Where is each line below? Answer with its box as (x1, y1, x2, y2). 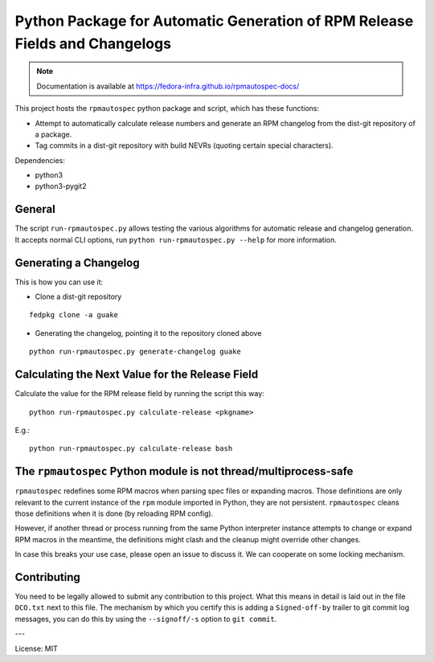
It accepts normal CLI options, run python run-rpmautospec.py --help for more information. (14, 235, 337, 244)
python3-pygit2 (35, 182, 87, 191)
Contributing (14, 570, 80, 584)
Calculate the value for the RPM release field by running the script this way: (14, 389, 264, 398)
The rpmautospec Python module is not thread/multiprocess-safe (14, 464, 354, 478)
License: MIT (14, 644, 58, 653)
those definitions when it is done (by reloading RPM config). (14, 509, 214, 518)
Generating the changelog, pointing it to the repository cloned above (35, 328, 262, 337)
